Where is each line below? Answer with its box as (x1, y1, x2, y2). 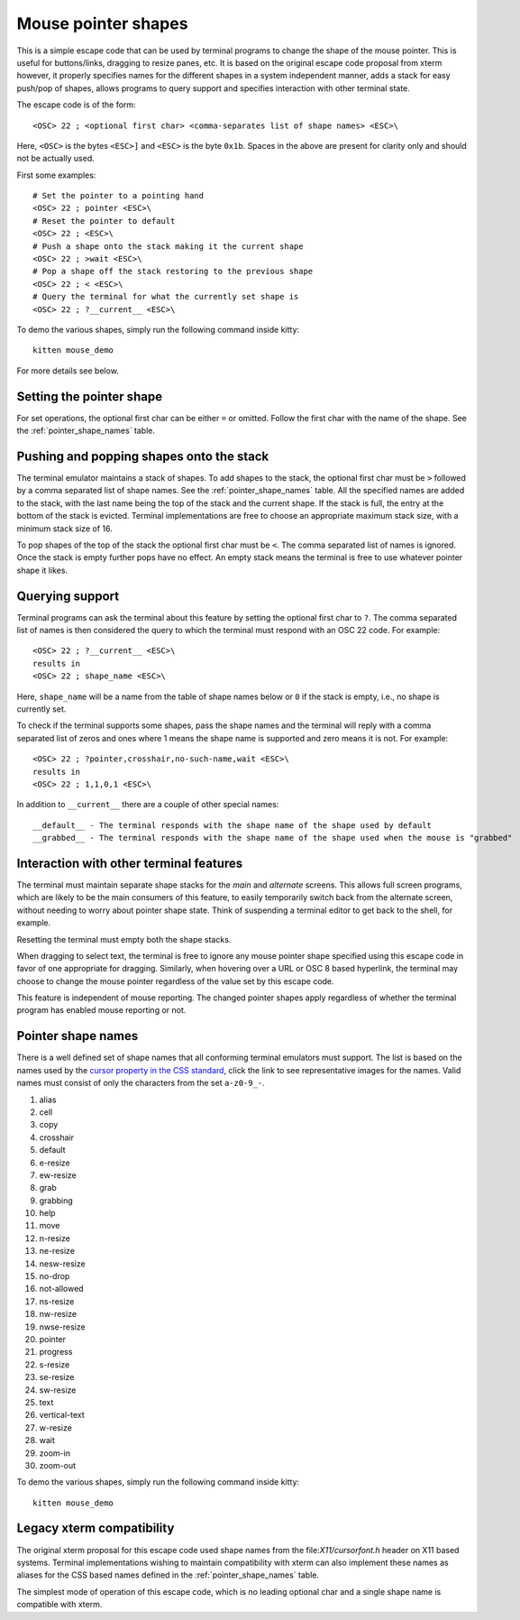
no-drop (39, 1271, 70, 1282)
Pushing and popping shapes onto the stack (16, 448, 269, 464)
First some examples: (16, 170, 96, 180)
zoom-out (39, 1459, 77, 1470)
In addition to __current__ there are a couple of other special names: (16, 799, 279, 810)
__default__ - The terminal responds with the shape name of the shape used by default (32, 820, 433, 830)
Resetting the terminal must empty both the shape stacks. (16, 934, 232, 944)
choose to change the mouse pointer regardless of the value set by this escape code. (16, 975, 334, 987)
